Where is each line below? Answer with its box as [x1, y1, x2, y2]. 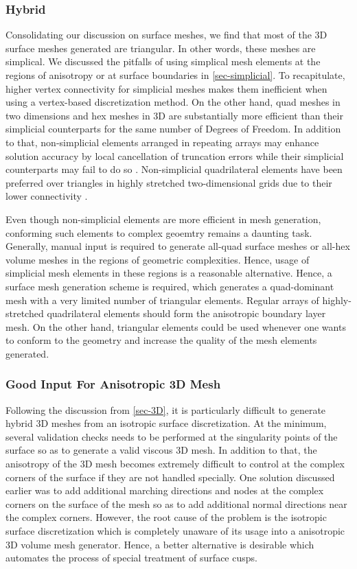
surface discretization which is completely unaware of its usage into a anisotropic [5, 524, 345, 538]
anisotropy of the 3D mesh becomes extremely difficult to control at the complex [5, 456, 345, 471]
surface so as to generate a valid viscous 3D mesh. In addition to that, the [5, 443, 317, 457]
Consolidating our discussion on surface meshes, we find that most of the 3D [5, 27, 327, 42]
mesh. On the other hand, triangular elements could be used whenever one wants [5, 319, 346, 334]
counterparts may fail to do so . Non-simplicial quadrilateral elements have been [5, 162, 343, 176]
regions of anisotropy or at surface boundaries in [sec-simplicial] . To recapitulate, [5, 68, 345, 82]
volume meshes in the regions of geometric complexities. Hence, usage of [5, 252, 310, 266]
